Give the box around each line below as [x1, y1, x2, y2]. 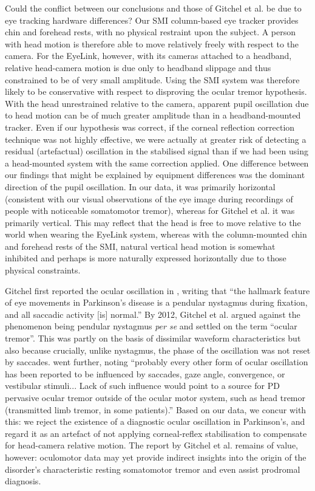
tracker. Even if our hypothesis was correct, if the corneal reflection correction [5, 120, 295, 133]
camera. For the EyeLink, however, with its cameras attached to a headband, [5, 49, 292, 62]
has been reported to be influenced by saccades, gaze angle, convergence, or [5, 367, 285, 380]
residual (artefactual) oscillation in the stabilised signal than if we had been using [5, 145, 308, 157]
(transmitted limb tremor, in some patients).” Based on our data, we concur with [5, 403, 307, 416]
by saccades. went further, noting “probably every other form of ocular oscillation [5, 355, 308, 368]
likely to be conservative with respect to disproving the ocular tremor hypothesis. [5, 85, 307, 98]
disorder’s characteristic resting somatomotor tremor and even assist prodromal [5, 462, 300, 475]
